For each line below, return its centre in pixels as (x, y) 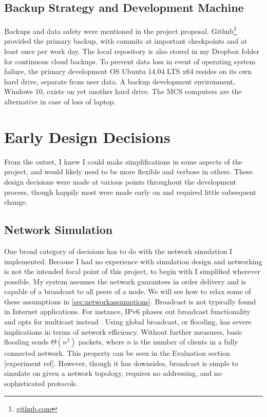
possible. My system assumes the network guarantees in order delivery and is (125, 281)
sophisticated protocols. (41, 383)
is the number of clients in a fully (186, 342)
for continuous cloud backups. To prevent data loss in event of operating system (130, 61)
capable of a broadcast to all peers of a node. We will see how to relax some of (128, 291)
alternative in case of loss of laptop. (60, 102)
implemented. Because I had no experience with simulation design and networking (133, 261)
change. (16, 202)
